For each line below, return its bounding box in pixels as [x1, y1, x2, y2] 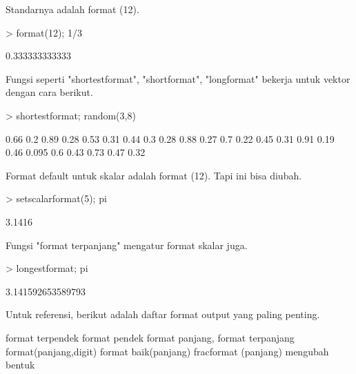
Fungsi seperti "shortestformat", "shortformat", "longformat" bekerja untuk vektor [6, 71, 350, 86]
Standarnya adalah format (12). [6, 2, 139, 16]
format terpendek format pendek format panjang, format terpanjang [6, 330, 295, 344]
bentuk [6, 357, 35, 372]
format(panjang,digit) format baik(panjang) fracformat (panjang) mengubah [6, 344, 329, 358]
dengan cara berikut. [6, 85, 93, 99]
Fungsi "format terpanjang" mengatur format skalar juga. [6, 237, 248, 252]
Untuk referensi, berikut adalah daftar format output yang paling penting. [6, 307, 320, 322]
